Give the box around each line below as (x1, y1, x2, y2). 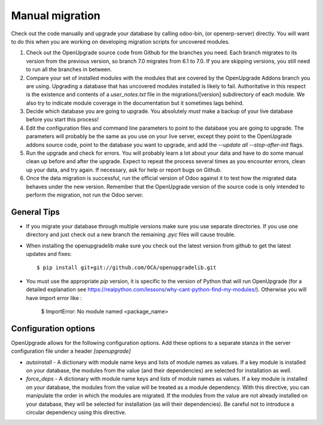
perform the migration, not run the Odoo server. (26, 191, 144, 198)
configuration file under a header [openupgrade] (11, 347, 131, 355)
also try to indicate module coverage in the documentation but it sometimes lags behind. (26, 99, 244, 106)
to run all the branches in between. (26, 66, 112, 73)
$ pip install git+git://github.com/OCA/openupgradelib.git (36, 264, 217, 271)
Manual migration (11, 9, 101, 22)
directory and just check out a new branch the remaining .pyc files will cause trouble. (26, 231, 236, 239)
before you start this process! (26, 116, 99, 123)
